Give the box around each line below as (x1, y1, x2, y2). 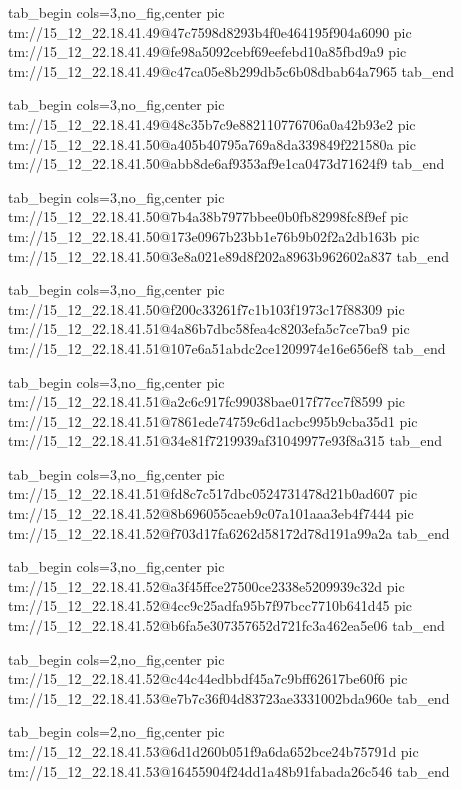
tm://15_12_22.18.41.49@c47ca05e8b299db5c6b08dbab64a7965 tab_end (8, 60, 455, 81)
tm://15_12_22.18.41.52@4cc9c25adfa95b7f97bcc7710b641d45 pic (8, 595, 413, 616)
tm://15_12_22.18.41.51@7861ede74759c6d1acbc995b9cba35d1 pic (8, 410, 418, 431)
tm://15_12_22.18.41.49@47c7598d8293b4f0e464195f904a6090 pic (8, 21, 412, 42)
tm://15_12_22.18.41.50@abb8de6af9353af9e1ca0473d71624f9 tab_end (8, 153, 445, 174)
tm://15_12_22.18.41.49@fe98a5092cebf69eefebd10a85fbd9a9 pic (8, 41, 407, 62)
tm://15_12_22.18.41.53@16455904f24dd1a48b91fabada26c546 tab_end (8, 760, 450, 781)
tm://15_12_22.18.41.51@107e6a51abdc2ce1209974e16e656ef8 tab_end (8, 337, 446, 358)
